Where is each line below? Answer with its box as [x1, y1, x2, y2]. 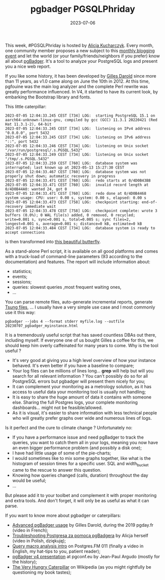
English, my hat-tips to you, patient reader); [12, 548, 101, 554]
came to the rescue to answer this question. [12, 467, 102, 473]
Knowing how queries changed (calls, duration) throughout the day [12, 472, 149, 478]
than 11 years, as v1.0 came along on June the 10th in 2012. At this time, [5, 78, 150, 84]
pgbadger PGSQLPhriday [30, 3, 135, 15]
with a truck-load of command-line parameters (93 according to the [5, 253, 143, 259]
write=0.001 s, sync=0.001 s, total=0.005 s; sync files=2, [5, 217, 132, 222]
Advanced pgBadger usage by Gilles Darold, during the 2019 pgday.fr [12, 522, 154, 528]
